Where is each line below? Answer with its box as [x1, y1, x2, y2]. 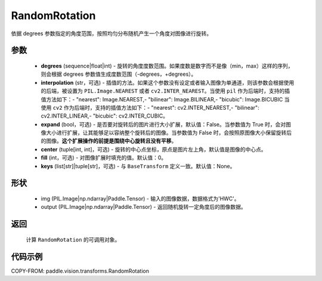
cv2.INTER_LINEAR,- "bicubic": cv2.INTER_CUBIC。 [41, 112, 169, 119]
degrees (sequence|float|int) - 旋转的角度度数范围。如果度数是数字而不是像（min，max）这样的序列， [41, 62, 293, 69]
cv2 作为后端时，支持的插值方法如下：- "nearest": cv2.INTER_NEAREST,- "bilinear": [52, 104, 259, 111]
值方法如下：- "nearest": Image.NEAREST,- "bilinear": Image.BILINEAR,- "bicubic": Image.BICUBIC [41, 95, 283, 103]
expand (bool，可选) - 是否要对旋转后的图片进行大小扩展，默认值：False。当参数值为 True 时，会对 [41, 121, 286, 128]
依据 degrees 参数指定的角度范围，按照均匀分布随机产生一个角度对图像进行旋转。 [11, 30, 212, 37]
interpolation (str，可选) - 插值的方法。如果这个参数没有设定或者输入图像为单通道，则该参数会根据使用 [41, 79, 295, 86]
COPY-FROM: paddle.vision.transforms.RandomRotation [11, 267, 149, 274]
